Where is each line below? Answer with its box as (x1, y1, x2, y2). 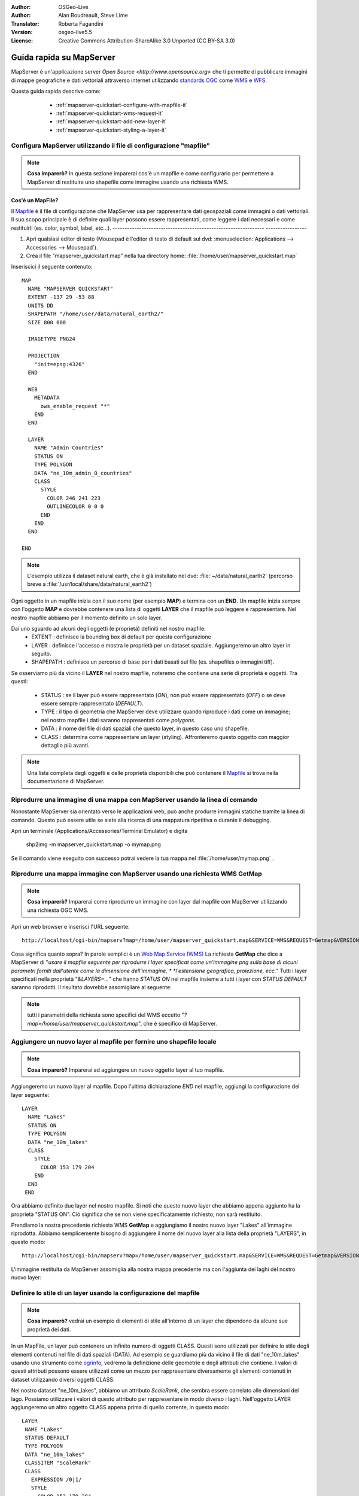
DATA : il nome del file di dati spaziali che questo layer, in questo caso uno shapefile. (41, 725, 250, 732)
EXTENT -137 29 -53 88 (28, 294, 95, 300)
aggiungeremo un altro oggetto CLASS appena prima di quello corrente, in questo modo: (11, 1403, 230, 1410)
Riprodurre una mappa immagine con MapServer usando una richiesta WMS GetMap (11, 869, 263, 878)
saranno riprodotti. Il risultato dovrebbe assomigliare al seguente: (11, 984, 172, 991)
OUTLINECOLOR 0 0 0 (47, 503, 104, 510)
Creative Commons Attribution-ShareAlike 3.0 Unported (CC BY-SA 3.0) (58, 37, 236, 44)
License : (11, 37, 33, 44)
